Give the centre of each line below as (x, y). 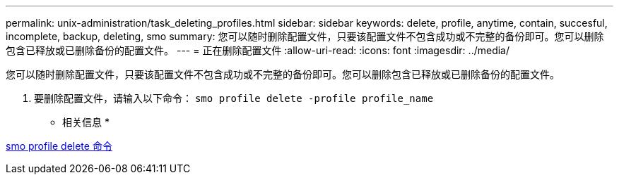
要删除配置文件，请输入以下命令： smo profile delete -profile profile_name (234, 98)
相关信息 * (86, 122)
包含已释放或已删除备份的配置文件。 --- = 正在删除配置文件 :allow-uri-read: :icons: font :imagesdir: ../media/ (258, 50)
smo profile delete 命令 (59, 146)
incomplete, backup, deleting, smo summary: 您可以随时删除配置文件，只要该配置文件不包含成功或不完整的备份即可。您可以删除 (305, 36)
